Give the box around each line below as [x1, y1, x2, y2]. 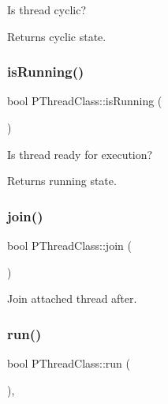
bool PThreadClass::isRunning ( [7, 93, 162, 109]
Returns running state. [7, 172, 117, 189]
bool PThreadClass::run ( [7, 355, 131, 371]
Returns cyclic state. [7, 28, 106, 44]
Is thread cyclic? [7, 2, 87, 17]
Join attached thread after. [7, 290, 137, 307]
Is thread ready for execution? [7, 145, 153, 162]
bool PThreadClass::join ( [7, 237, 132, 253]
